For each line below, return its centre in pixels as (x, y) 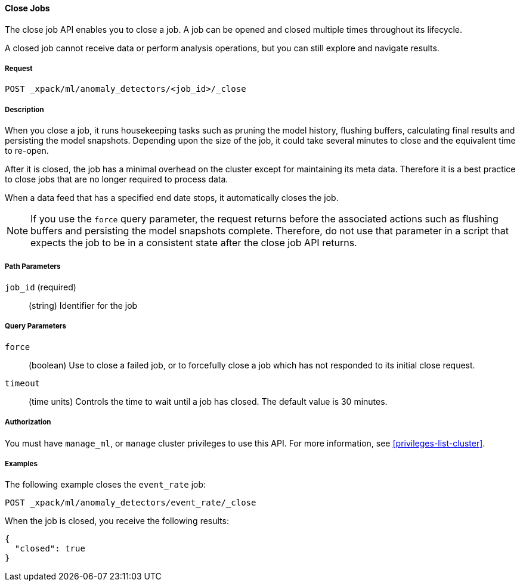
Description (24, 109)
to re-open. (27, 151)
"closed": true (50, 549)
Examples (21, 463)
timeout (23, 383)
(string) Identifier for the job (83, 305)
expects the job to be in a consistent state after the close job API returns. (194, 243)
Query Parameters (36, 326)
